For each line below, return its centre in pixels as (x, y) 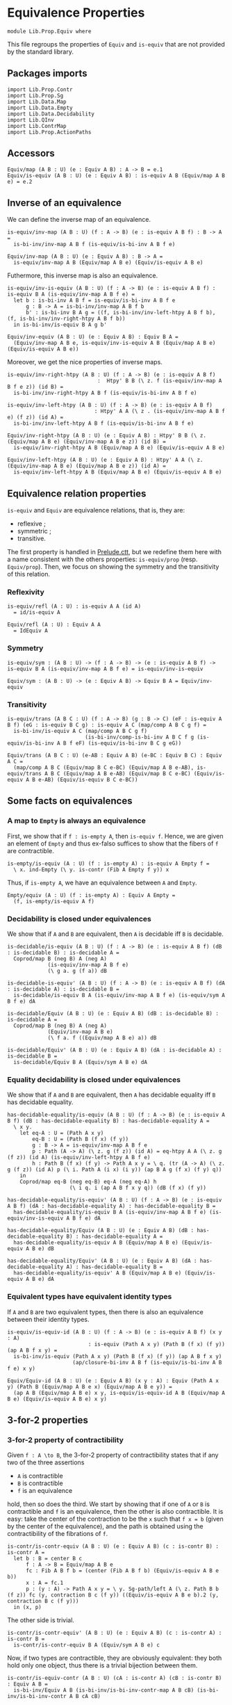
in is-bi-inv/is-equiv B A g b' (60, 325)
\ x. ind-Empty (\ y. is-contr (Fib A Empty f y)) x (91, 870)
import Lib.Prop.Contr (40, 89)
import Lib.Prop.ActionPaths (49, 132)
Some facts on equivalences (70, 801)
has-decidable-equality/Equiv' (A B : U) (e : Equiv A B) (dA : (102, 1261)
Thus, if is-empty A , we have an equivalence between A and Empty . (102, 882)
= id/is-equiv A (37, 613)
